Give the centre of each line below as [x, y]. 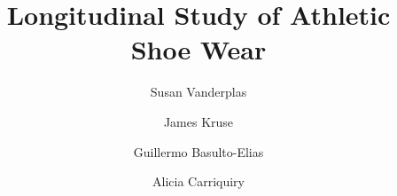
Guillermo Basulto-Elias [198, 151]
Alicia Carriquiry [198, 181]
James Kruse [198, 121]
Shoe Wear [198, 49]
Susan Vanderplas [198, 92]
